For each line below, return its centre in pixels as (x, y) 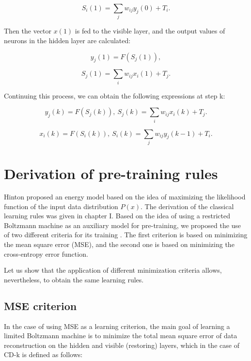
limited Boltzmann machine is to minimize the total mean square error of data (121, 336)
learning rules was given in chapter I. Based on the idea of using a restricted (117, 216)
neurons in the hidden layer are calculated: (67, 40)
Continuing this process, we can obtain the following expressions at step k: (115, 95)
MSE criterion (40, 305)
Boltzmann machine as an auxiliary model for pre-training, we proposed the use (123, 225)
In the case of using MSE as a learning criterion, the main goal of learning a (117, 326)
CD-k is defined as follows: (43, 354)
